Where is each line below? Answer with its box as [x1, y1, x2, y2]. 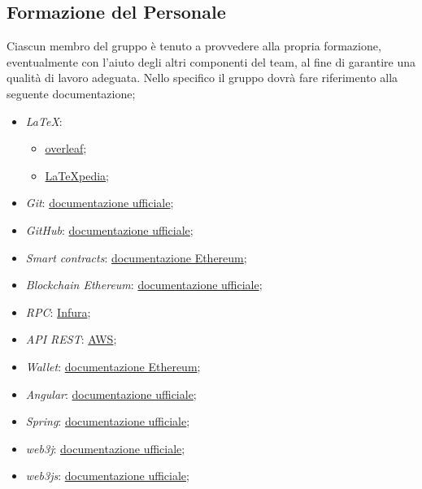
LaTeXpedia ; [45, 167, 109, 184]
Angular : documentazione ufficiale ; [25, 385, 197, 402]
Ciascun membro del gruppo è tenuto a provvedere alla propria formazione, [7, 37, 381, 54]
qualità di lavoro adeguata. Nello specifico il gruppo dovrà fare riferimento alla [7, 69, 398, 86]
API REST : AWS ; [25, 331, 117, 348]
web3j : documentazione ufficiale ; [25, 439, 185, 457]
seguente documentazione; [7, 84, 136, 102]
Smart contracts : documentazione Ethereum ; [25, 249, 247, 266]
